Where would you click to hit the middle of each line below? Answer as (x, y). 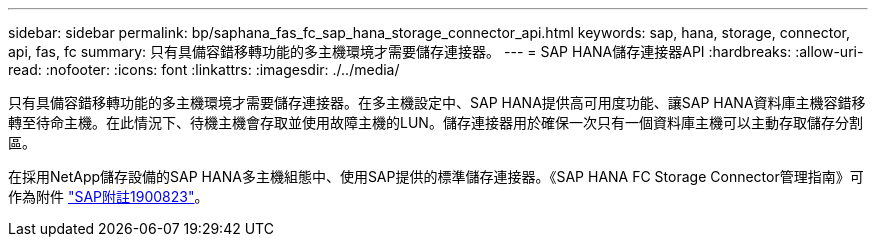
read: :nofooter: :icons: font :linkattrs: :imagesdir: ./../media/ (204, 69)
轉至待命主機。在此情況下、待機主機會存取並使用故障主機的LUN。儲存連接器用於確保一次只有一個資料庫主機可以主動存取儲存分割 (435, 122)
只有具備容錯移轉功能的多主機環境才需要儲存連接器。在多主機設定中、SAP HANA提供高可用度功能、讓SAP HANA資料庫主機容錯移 (437, 102)
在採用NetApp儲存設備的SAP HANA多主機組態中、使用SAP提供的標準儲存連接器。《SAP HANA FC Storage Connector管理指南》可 (436, 176)
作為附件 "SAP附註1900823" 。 (108, 196)
